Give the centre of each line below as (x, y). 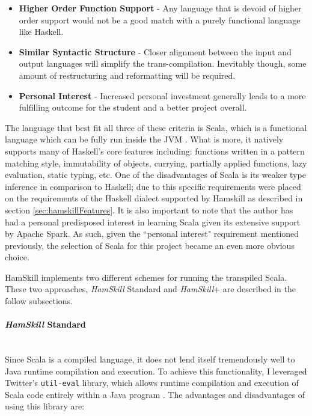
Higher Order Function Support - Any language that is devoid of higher (160, 8)
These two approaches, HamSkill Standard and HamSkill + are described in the (150, 289)
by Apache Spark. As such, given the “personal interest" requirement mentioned (152, 234)
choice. (17, 257)
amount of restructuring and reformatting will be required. (127, 75)
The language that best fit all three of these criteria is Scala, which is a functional (156, 127)
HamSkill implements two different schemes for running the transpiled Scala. (146, 277)
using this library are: (45, 406)
